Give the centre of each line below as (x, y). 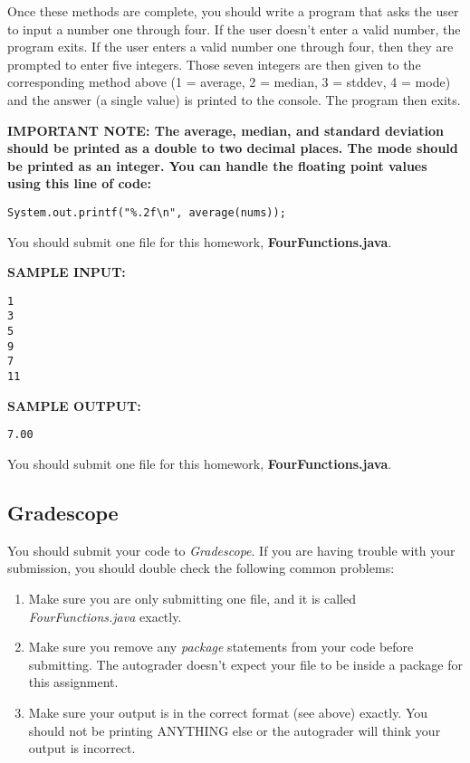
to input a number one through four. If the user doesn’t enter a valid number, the (234, 29)
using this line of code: (79, 183)
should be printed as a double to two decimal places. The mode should (233, 148)
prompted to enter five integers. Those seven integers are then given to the (214, 64)
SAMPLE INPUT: (67, 272)
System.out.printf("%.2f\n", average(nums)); (147, 212)
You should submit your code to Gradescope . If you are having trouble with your (231, 550)
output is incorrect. (82, 748)
